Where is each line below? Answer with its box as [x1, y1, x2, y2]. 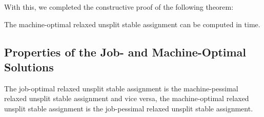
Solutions [4, 59, 54, 74]
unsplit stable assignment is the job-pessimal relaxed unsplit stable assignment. [4, 103, 253, 113]
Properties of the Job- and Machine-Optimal [4, 44, 247, 60]
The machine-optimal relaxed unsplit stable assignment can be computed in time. [4, 18, 260, 29]
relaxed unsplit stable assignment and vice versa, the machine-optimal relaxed [4, 93, 249, 104]
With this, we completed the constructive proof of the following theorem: [4, 2, 234, 12]
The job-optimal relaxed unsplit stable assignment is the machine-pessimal [4, 83, 238, 93]
